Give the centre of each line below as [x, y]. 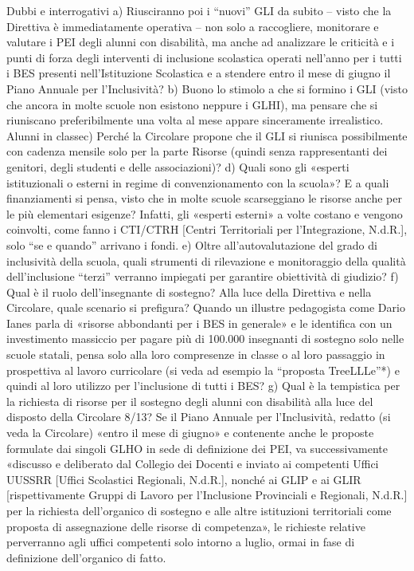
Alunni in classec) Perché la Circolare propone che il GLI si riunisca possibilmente [207, 135]
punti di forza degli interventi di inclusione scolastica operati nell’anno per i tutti [204, 57]
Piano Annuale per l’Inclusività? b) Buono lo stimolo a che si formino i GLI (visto [207, 88]
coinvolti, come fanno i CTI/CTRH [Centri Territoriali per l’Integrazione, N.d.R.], [207, 229]
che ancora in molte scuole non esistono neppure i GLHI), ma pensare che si [192, 104]
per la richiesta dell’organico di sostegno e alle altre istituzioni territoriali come [199, 510]
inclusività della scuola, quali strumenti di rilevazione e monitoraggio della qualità [206, 260]
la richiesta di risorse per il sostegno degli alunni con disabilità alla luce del [190, 401]
